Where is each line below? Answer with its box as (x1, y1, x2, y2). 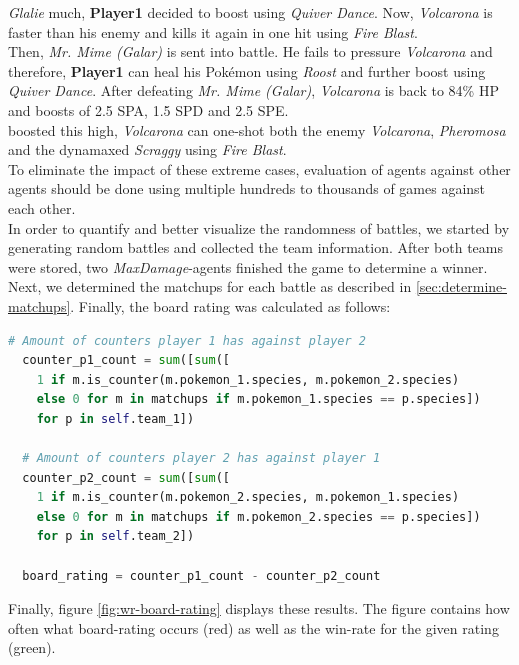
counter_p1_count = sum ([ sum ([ (22, 353, 230, 368)
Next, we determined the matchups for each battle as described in (8, 276, 412, 297)
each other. (8, 197, 76, 218)
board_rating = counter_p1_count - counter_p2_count (22, 568, 381, 583)
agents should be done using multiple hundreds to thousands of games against (8, 178, 486, 199)
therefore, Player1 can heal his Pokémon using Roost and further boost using (8, 60, 486, 81)
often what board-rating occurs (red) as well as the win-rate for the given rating (8, 617, 499, 638)
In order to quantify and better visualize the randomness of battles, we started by (8, 217, 510, 238)
